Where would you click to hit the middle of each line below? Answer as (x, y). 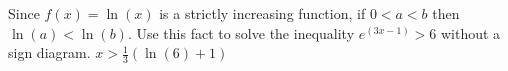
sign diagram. (49, 52)
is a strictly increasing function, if (262, 13)
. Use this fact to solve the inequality (241, 32)
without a (470, 32)
